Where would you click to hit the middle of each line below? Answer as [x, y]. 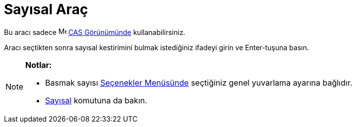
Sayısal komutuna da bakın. [96, 100]
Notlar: [39, 65]
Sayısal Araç [46, 9]
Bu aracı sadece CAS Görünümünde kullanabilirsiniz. [95, 32]
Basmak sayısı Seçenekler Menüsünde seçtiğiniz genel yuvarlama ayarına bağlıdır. [199, 82]
